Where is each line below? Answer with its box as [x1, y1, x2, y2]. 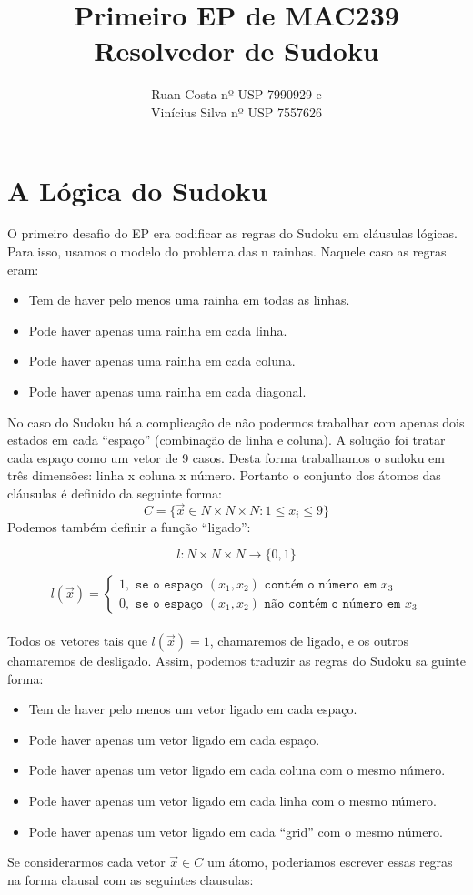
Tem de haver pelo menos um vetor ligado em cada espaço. [28, 699, 357, 719]
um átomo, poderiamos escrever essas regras [206, 852, 453, 871]
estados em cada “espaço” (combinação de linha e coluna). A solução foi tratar [7, 430, 446, 449]
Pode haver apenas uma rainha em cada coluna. [28, 351, 296, 370]
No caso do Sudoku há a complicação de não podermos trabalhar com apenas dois [7, 412, 465, 431]
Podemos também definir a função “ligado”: [7, 517, 251, 536]
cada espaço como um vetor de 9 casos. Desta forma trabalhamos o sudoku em [7, 447, 445, 467]
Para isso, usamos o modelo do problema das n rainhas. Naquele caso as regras [7, 242, 447, 261]
